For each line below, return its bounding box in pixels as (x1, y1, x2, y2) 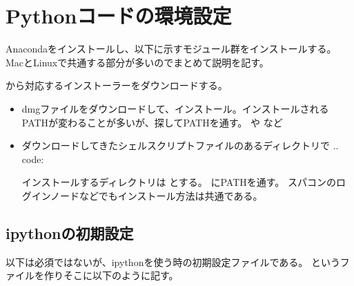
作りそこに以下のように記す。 (43, 268, 179, 283)
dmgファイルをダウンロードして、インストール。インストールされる (21, 101, 329, 115)
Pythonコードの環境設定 (6, 1, 232, 30)
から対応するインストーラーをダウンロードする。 (6, 78, 228, 93)
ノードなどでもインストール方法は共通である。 (50, 188, 263, 202)
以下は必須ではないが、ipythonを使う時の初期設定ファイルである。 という (6, 254, 340, 269)
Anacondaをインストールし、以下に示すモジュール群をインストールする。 (6, 41, 337, 56)
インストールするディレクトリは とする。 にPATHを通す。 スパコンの (21, 175, 337, 189)
